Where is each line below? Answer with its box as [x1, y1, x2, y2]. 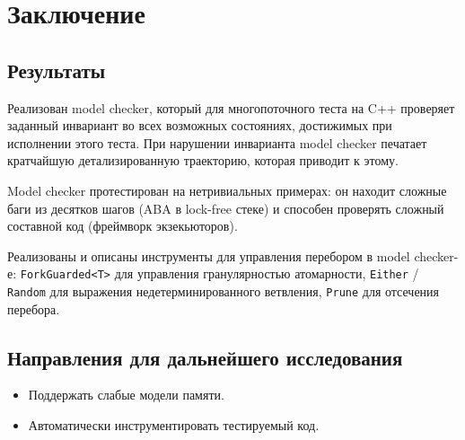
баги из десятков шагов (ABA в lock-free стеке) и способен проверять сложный [7, 198, 444, 217]
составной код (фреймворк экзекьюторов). [7, 216, 238, 235]
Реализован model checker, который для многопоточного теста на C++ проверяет [7, 98, 455, 117]
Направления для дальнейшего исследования [7, 343, 403, 371]
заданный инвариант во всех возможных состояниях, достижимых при [7, 116, 392, 135]
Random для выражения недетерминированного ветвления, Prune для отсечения [7, 281, 440, 300]
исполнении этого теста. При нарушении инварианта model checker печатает [7, 133, 427, 152]
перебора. [7, 299, 60, 318]
